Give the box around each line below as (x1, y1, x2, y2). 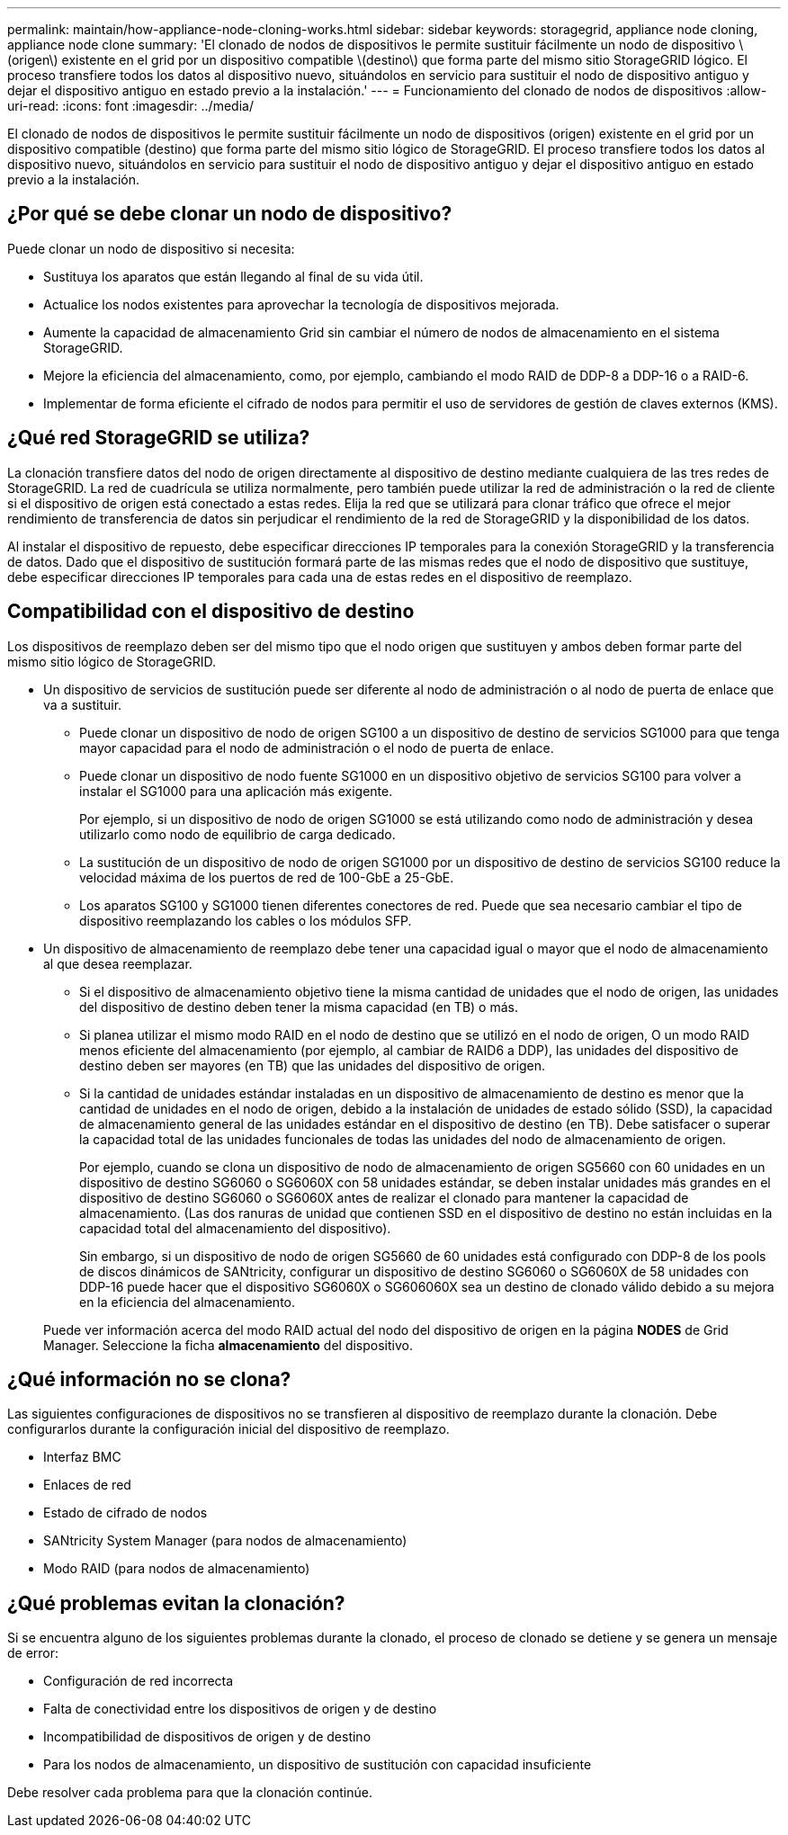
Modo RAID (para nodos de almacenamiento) (43, 1561, 310, 1577)
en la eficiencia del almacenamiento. (79, 1293, 295, 1310)
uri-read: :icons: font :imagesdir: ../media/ (7, 98, 254, 113)
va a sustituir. (43, 696, 122, 712)
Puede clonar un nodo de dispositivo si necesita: (7, 240, 295, 256)
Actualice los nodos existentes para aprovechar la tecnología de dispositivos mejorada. (43, 296, 560, 312)
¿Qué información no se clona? (7, 1367, 291, 1391)
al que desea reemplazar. (43, 955, 193, 971)
